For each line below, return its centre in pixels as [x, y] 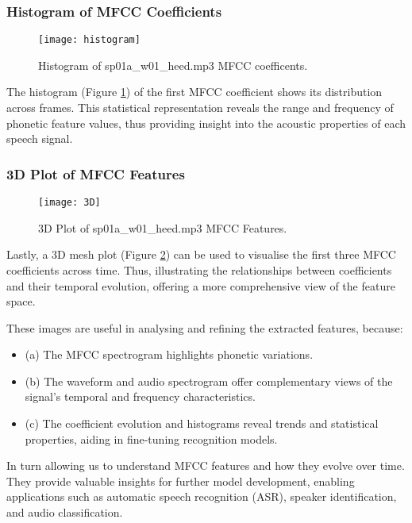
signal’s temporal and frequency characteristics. [140, 396]
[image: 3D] [69, 203]
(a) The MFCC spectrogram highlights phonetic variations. [169, 354]
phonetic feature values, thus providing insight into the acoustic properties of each [206, 123]
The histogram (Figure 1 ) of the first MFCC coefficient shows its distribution [194, 92]
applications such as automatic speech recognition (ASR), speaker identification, [202, 496]
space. [21, 301]
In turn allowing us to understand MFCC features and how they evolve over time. [206, 465]
